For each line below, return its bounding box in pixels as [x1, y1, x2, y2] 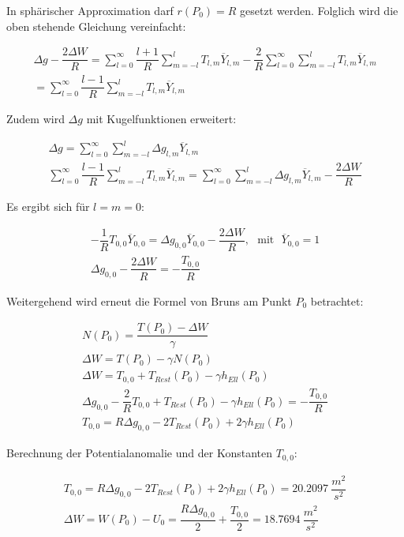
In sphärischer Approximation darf [6, 2, 174, 18]
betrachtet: [310, 292, 364, 309]
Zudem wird [6, 111, 65, 127]
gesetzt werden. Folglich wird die [240, 2, 398, 18]
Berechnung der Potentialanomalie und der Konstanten [6, 445, 272, 461]
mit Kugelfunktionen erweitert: [86, 111, 237, 127]
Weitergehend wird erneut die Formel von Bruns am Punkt [6, 292, 292, 309]
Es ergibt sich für [6, 198, 90, 215]
